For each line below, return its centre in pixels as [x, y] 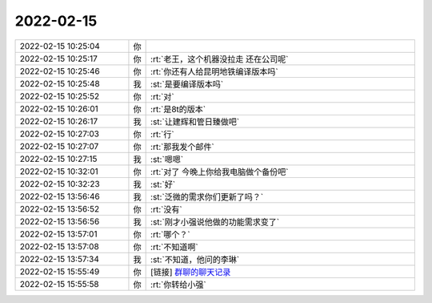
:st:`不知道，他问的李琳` [195, 259]
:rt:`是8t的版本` [178, 109]
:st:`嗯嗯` [167, 159]
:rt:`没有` [167, 209]
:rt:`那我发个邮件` [183, 147]
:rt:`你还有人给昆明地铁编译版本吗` [215, 71]
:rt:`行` [163, 134]
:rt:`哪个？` [171, 234]
